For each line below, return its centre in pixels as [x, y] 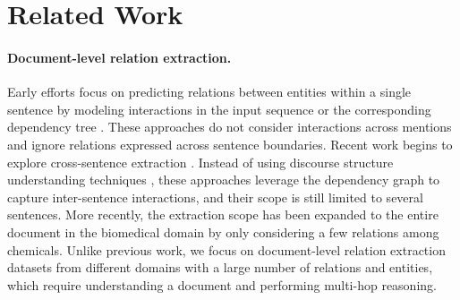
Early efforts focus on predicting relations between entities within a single [209, 92]
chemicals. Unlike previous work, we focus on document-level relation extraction [226, 249]
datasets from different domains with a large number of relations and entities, [220, 267]
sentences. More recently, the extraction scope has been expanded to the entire [223, 214]
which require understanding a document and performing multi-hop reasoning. [222, 284]
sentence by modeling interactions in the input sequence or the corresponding [219, 109]
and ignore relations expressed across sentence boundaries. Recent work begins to [230, 144]
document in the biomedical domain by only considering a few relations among [223, 231]
